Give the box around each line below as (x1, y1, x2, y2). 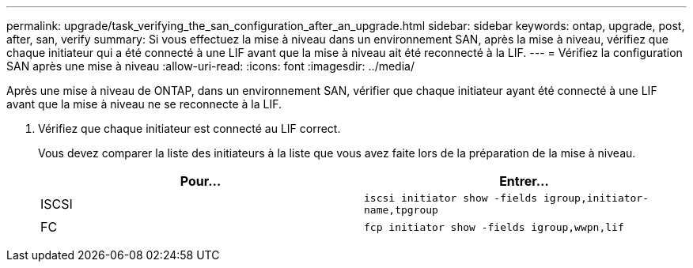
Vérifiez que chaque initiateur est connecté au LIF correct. (38, 122, 341, 135)
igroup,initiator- (543, 192, 649, 204)
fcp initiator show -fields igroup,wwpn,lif (364, 221, 624, 233)
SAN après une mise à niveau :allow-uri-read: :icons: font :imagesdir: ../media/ (6, 59, 415, 73)
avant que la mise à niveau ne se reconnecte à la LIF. (6, 97, 282, 111)
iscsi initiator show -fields (364, 192, 538, 204)
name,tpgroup (364, 204, 438, 216)
